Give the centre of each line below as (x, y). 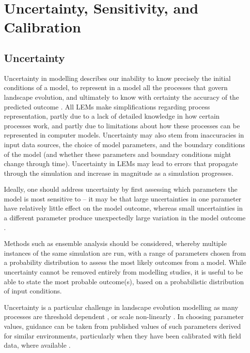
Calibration (43, 27)
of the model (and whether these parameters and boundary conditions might (118, 154)
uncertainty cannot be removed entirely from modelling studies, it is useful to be (124, 272)
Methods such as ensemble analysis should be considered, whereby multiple (115, 243)
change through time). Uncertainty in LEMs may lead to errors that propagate (121, 163)
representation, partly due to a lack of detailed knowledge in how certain (112, 116)
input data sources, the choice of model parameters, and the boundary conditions (125, 144)
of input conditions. (33, 291)
